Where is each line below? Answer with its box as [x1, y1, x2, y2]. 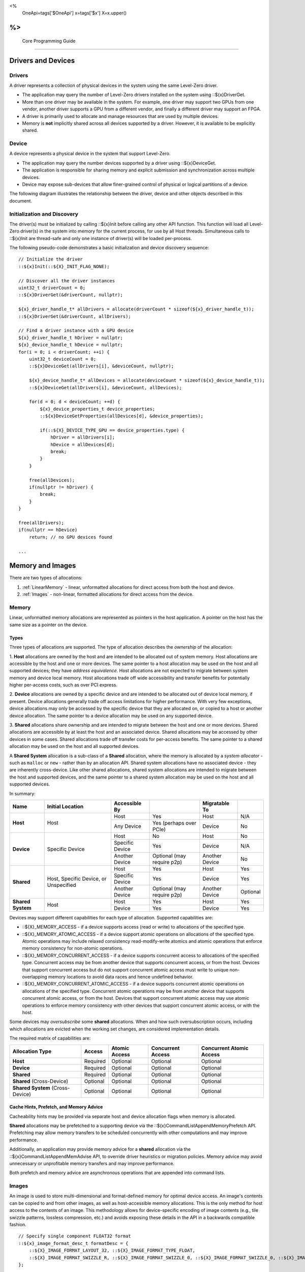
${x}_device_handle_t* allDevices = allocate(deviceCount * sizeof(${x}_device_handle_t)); [28, 378, 265, 384]
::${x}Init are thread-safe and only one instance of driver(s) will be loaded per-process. [9, 235, 192, 241]
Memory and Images [9, 561, 76, 570]
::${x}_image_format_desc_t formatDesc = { [18, 1240, 129, 1246]
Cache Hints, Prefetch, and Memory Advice [9, 1104, 103, 1110]
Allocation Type [12, 1048, 52, 1055]
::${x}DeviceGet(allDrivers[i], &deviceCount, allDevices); [28, 385, 182, 390]
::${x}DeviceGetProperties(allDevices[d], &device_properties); [40, 413, 203, 419]
